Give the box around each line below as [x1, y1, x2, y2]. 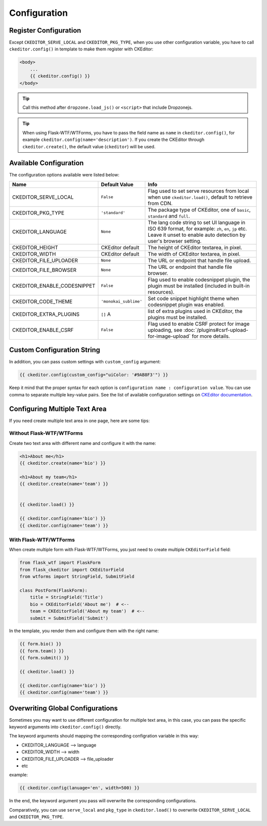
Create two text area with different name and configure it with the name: [9, 440, 156, 446]
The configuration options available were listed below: [9, 172, 120, 178]
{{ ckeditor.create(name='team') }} [19, 481, 109, 487]
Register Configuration [9, 26, 82, 35]
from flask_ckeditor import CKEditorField [19, 566, 124, 572]
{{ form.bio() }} [19, 641, 62, 647]
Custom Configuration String [9, 346, 100, 354]
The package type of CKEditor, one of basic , [147, 206, 251, 213]
